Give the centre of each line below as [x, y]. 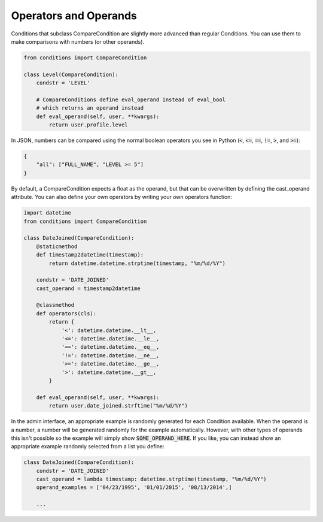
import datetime [48, 213]
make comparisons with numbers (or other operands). [78, 41]
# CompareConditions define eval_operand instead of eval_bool [131, 99]
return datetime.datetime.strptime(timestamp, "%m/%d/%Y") [137, 263]
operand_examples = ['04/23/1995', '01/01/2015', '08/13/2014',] [134, 488]
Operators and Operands [74, 16]
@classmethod [55, 305]
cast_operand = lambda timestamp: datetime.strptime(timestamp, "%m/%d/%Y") [151, 479]
